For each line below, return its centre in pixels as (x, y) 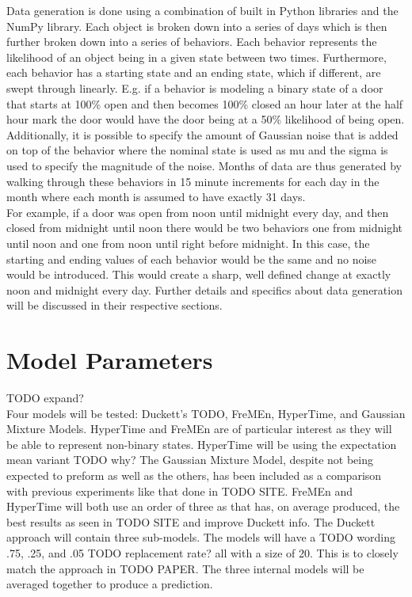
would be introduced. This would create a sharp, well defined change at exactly (199, 274)
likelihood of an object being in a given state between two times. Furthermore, (196, 57)
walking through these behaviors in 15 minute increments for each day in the (193, 181)
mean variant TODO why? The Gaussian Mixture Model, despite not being (190, 460)
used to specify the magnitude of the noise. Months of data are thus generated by (204, 165)
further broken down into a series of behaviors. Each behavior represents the (192, 42)
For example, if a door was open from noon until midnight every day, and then (198, 212)
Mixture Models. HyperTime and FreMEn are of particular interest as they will (199, 429)
